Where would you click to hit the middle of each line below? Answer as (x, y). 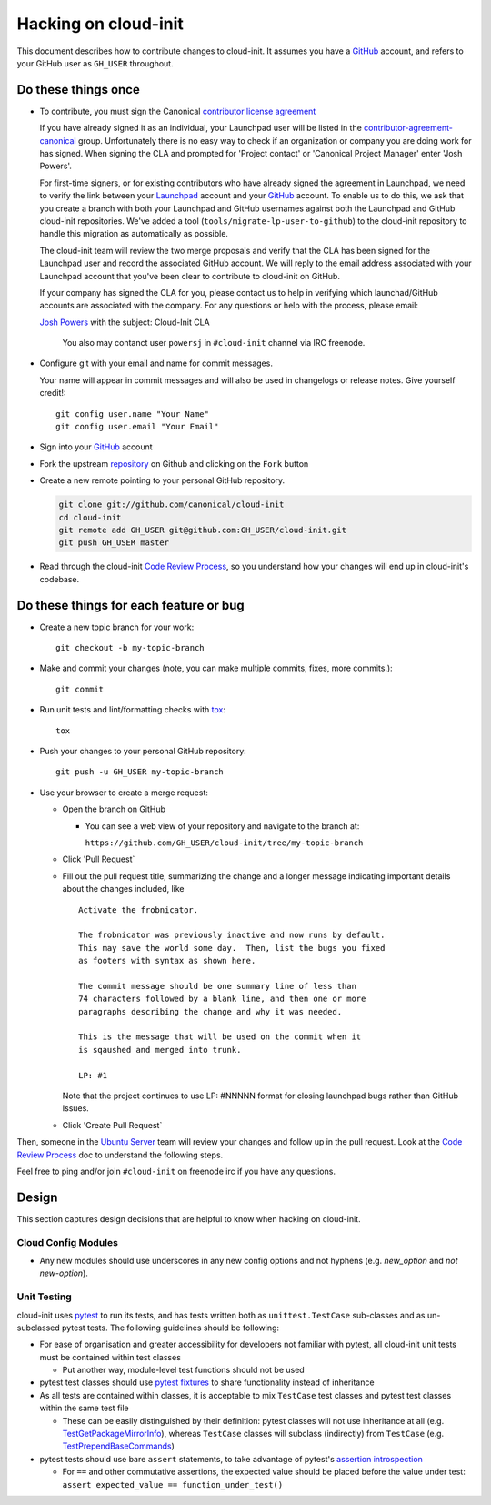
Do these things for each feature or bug (130, 605)
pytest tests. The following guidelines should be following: (170, 1328)
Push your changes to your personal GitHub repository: (143, 751)
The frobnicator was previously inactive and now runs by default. (232, 935)
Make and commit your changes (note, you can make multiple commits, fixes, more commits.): (216, 668)
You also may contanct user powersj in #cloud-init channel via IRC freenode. (214, 343)
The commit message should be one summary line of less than (217, 986)
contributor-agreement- (409, 128)
